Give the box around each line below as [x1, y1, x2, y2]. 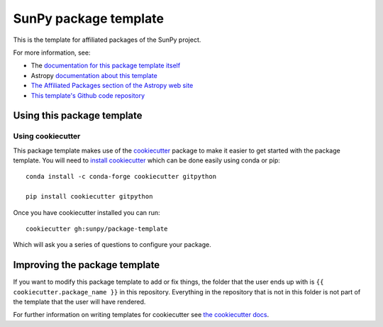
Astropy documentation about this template [30, 71, 157, 79]
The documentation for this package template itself [30, 61, 181, 70]
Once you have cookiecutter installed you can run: [13, 208, 160, 216]
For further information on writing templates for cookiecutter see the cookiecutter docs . [13, 311, 270, 319]
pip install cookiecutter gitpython [26, 192, 153, 201]
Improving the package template [13, 259, 160, 271]
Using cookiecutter [13, 131, 81, 141]
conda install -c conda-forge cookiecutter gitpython [26, 172, 216, 181]
